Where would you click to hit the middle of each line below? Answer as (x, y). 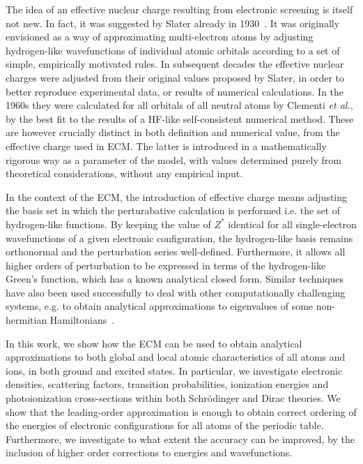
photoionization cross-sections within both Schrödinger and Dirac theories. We (173, 398)
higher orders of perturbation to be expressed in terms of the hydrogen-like (166, 265)
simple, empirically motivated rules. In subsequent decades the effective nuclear (175, 64)
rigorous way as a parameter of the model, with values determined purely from (173, 159)
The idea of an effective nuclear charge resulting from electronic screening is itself (179, 9)
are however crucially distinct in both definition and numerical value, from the (173, 132)
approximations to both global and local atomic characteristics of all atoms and (176, 357)
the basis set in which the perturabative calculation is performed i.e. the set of (173, 210)
